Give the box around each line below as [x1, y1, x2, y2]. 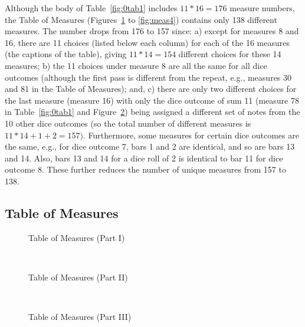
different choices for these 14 [178, 48, 281, 60]
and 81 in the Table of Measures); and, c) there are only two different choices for [5, 82, 297, 95]
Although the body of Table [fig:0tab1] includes [5, 2, 178, 14]
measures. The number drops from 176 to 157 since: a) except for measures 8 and [5, 25, 299, 37]
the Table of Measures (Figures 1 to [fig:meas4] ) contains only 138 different [5, 13, 277, 25]
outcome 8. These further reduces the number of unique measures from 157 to [5, 163, 286, 176]
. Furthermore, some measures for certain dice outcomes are [83, 128, 299, 141]
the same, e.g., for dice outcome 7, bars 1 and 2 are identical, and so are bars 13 [5, 140, 295, 153]
